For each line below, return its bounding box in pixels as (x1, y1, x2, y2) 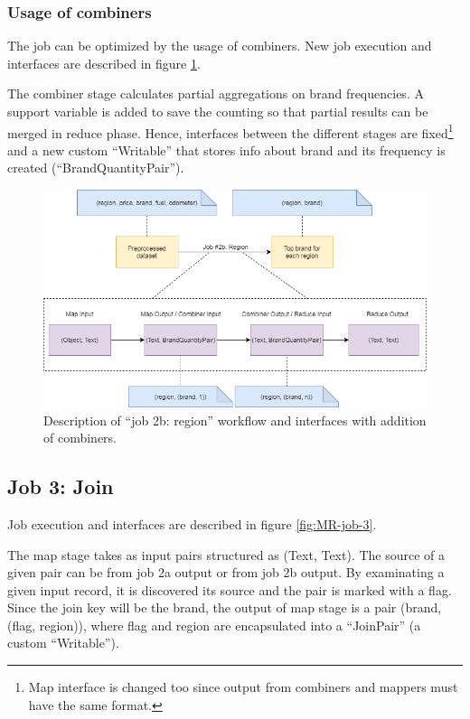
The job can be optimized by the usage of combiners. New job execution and (7, 36, 432, 55)
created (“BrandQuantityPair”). (7, 158, 184, 177)
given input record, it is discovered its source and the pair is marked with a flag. (7, 580, 452, 599)
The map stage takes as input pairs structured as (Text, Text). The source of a (7, 545, 446, 564)
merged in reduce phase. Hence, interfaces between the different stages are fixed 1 (7, 120, 454, 142)
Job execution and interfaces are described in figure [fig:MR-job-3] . (7, 514, 377, 533)
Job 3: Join (7, 472, 114, 500)
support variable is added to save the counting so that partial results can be (7, 102, 428, 120)
